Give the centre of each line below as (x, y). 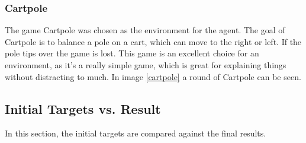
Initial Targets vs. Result (83, 108)
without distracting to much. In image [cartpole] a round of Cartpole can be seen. (153, 76)
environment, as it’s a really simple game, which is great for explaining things (146, 65)
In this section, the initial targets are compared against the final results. (136, 133)
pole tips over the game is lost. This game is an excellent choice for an (132, 53)
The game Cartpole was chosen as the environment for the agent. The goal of (145, 30)
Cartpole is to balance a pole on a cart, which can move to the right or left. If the (153, 41)
